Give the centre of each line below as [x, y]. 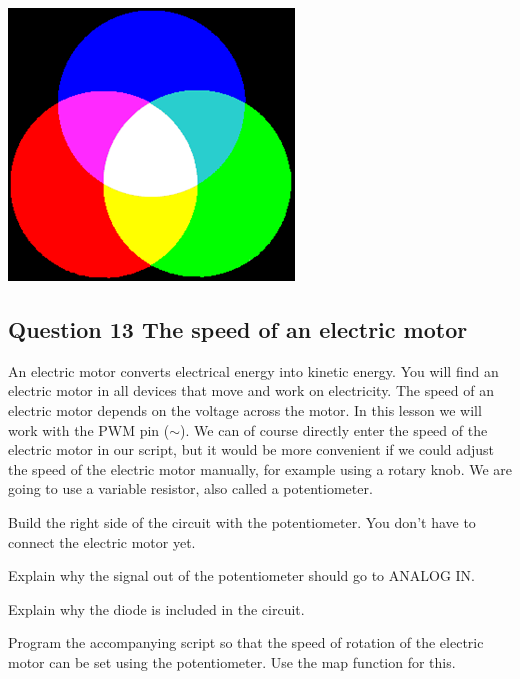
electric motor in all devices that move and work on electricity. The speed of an [251, 390]
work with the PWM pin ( [89, 429]
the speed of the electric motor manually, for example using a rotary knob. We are [260, 468]
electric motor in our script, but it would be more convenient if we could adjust [251, 449]
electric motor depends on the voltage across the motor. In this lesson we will [245, 409]
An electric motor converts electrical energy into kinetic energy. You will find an [253, 370]
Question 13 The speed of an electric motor [238, 328]
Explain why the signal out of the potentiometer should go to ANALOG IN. [241, 575]
